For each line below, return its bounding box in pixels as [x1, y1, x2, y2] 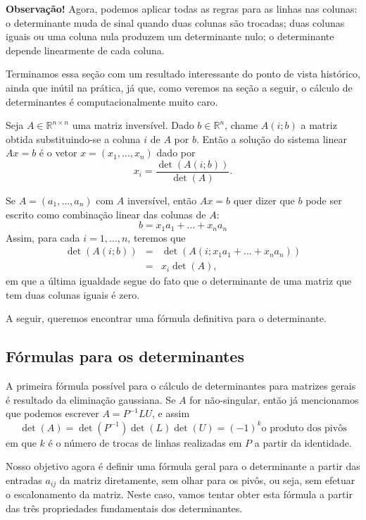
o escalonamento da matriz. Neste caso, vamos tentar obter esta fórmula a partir [6, 487, 353, 502]
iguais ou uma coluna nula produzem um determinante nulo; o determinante [6, 29, 334, 44]
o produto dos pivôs [261, 423, 347, 433]
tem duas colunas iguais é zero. [6, 287, 140, 302]
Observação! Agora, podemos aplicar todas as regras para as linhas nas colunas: [6, 1, 358, 16]
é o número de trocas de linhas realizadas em [48, 435, 242, 450]
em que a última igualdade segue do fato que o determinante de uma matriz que [6, 273, 352, 288]
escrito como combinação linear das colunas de [6, 206, 206, 221]
